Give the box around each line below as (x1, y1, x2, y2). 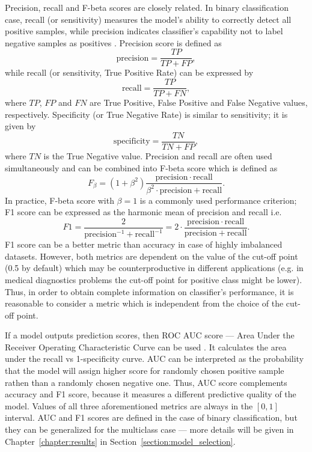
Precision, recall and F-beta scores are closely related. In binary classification (5, 1, 289, 13)
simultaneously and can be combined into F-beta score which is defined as (5, 161, 278, 174)
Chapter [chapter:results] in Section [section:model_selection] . (5, 435, 236, 447)
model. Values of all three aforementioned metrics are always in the (5, 399, 253, 412)
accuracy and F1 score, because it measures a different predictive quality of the (5, 388, 296, 400)
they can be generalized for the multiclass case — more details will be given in (5, 423, 294, 436)
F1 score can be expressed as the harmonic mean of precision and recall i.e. (5, 206, 282, 218)
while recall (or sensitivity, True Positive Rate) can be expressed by (5, 66, 254, 79)
